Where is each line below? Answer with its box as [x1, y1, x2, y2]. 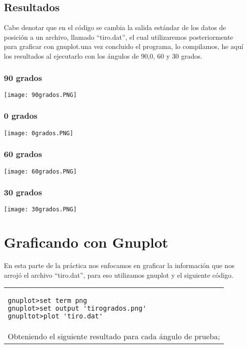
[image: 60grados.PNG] [4, 168, 77, 175]
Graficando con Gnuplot [4, 232, 169, 252]
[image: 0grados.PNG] [4, 129, 74, 137]
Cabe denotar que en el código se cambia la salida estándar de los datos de [4, 22, 226, 32]
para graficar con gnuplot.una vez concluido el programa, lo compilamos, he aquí [4, 41, 244, 51]
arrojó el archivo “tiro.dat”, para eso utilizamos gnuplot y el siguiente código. [4, 269, 233, 280]
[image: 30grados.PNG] [4, 206, 77, 213]
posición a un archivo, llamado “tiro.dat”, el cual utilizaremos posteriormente [4, 32, 233, 42]
